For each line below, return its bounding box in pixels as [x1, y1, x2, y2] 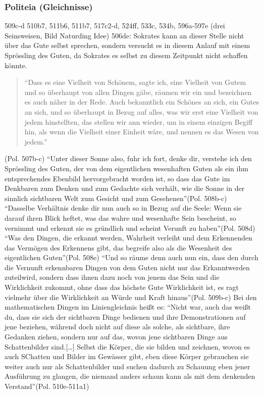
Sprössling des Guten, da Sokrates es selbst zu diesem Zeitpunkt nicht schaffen [5, 50, 248, 60]
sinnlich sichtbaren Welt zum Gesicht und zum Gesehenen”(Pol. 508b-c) [5, 192, 227, 203]
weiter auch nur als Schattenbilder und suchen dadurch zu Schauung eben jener [5, 361, 250, 371]
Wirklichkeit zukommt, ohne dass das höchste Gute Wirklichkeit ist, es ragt [5, 282, 239, 292]
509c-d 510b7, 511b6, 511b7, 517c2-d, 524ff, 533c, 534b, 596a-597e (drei [5, 20, 225, 31]
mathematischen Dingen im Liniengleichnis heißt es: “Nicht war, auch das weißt [5, 302, 251, 312]
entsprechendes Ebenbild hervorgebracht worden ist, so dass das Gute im [5, 173, 230, 183]
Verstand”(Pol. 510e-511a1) [5, 381, 89, 391]
